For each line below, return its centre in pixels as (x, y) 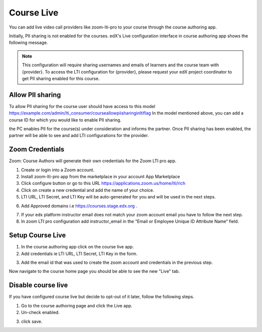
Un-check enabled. (41, 313)
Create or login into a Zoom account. (58, 170)
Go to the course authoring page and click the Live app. (77, 305)
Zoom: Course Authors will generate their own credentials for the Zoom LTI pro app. (93, 161)
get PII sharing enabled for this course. (61, 78)
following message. (28, 43)
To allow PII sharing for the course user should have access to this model (82, 106)
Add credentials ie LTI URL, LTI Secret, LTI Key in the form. (79, 254)
